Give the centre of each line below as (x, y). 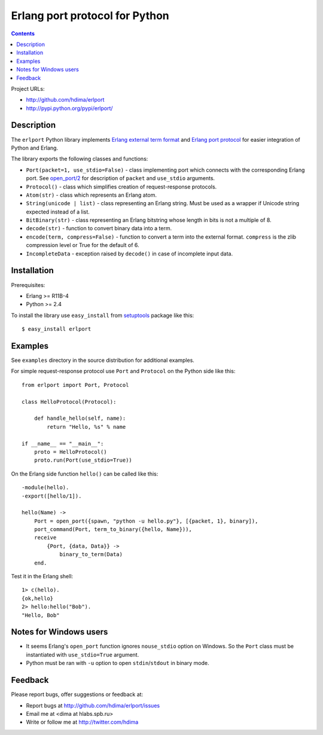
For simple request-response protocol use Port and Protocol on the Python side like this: (123, 371)
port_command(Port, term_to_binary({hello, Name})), (113, 530)
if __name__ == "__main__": (63, 443)
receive (45, 538)
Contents (23, 33)
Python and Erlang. (35, 148)
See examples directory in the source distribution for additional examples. (103, 360)
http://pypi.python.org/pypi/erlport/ (69, 108)
